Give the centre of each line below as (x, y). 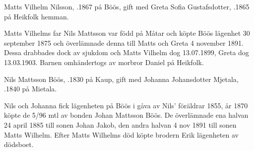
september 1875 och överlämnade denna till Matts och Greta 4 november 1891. (124, 42)
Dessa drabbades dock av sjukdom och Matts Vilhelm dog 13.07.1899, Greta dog (127, 52)
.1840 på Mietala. (31, 89)
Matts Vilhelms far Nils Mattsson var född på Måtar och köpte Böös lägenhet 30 (127, 33)
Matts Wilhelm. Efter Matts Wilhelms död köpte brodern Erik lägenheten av (121, 134)
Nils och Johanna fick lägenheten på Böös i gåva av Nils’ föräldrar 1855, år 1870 (126, 105)
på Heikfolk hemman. (36, 16)
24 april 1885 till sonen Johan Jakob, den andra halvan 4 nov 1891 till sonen (120, 124)
